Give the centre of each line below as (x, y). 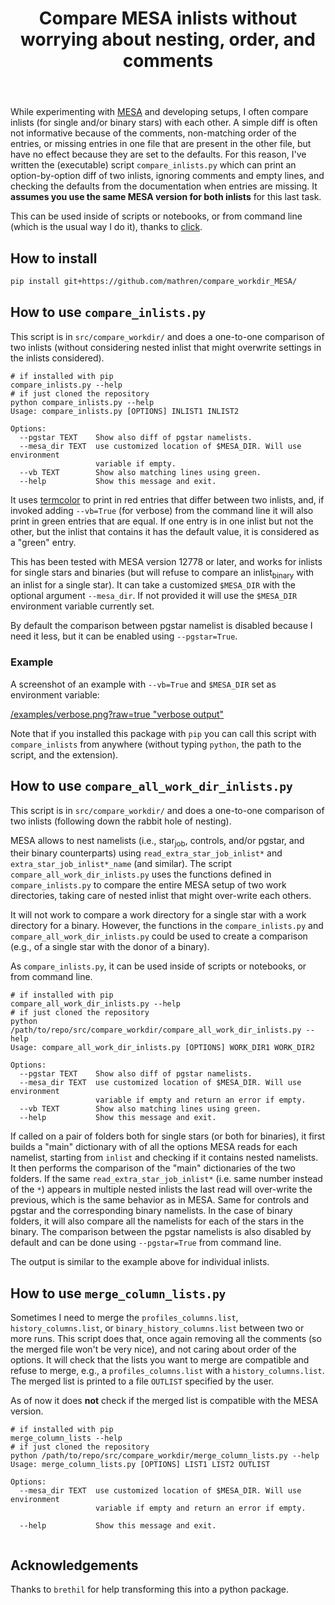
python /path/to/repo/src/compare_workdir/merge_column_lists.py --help (165, 1456)
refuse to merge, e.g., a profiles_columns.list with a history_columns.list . (167, 1371)
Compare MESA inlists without (168, 18)
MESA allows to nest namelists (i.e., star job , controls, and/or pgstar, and (157, 841)
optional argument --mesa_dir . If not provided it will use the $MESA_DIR (154, 596)
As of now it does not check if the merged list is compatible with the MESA (164, 1401)
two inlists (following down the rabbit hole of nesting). (121, 821)
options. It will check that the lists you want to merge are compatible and (160, 1360)
